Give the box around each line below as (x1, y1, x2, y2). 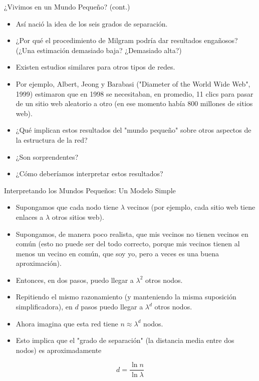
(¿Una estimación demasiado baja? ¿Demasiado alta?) (16, 45, 182, 55)
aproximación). (16, 258, 62, 268)
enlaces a (16, 211, 44, 222)
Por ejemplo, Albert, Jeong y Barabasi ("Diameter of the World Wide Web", (16, 78, 250, 89)
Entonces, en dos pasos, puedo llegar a (16, 274, 134, 285)
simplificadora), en (16, 301, 73, 312)
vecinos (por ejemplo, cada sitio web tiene (127, 202, 255, 212)
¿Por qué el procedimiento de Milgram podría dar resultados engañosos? (16, 35, 238, 46)
